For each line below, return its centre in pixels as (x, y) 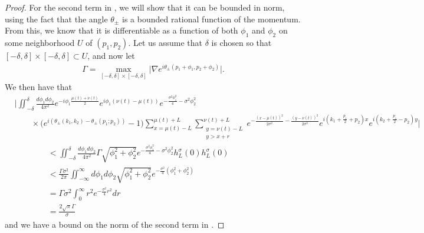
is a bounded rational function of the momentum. (211, 19)
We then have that (38, 87)
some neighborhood (40, 42)
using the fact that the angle (56, 19)
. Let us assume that (165, 42)
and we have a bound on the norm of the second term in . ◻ (115, 224)
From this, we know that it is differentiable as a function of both (121, 30)
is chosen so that (241, 42)
